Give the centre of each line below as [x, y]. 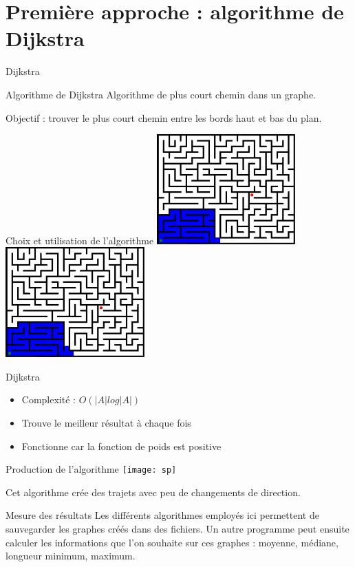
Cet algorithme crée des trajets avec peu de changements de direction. [153, 492]
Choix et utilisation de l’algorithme [80, 240]
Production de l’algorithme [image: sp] [91, 469]
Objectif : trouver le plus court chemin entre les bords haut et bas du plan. [164, 117]
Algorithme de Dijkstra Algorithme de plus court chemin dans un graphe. [161, 94]
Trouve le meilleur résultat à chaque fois [106, 423]
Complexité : [49, 399]
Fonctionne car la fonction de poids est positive [121, 446]
